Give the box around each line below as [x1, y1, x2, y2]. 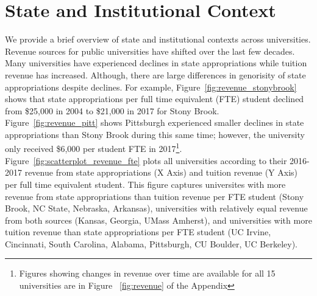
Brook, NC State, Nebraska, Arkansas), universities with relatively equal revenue [5, 202, 308, 215]
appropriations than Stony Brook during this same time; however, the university [5, 128, 305, 140]
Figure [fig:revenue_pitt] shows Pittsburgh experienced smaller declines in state [5, 116, 304, 129]
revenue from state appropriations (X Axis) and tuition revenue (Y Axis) [24, 166, 298, 179]
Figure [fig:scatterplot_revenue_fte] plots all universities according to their [5, 154, 287, 167]
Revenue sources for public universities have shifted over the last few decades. [5, 44, 295, 57]
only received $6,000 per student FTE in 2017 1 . [5, 140, 182, 155]
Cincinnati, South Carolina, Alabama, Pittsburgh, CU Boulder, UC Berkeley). [5, 237, 297, 250]
